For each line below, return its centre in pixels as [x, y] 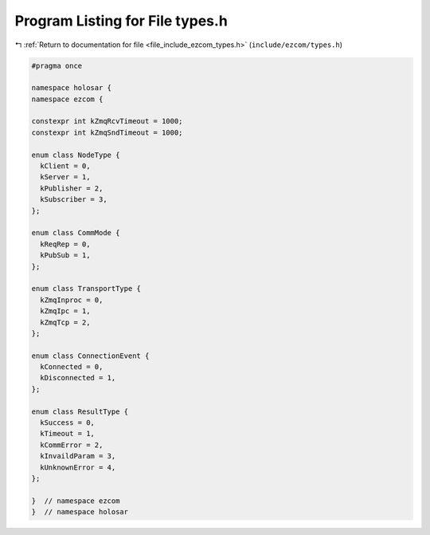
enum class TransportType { [86, 289]
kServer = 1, [65, 177]
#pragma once [57, 65]
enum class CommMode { [76, 233]
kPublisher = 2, [72, 188]
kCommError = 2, [72, 445]
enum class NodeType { [76, 155]
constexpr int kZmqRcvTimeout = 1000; [107, 121]
